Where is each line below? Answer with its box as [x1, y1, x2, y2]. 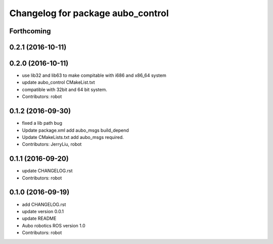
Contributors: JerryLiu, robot [22, 141, 82, 148]
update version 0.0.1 [22, 208, 64, 214]
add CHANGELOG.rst [22, 201, 66, 207]
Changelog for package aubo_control [9, 8, 169, 19]
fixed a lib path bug [22, 120, 63, 126]
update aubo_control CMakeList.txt [22, 79, 95, 85]
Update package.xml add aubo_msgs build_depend [22, 127, 129, 133]
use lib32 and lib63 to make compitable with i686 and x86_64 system [22, 72, 166, 78]
